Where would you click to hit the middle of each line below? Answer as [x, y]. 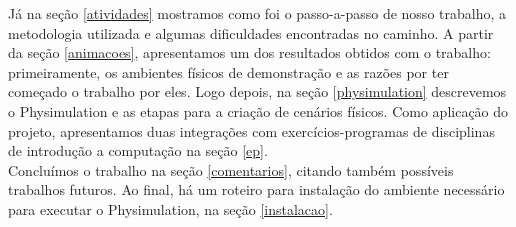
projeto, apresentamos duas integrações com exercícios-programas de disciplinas [251, 130]
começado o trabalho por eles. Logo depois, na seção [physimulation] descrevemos [257, 91]
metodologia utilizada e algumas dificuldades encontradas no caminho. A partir [251, 32]
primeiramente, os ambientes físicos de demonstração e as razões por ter [228, 71]
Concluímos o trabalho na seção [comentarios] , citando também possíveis [231, 169]
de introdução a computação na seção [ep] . [138, 150]
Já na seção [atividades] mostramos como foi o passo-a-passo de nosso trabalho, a [257, 13]
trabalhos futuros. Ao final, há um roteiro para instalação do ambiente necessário [256, 189]
